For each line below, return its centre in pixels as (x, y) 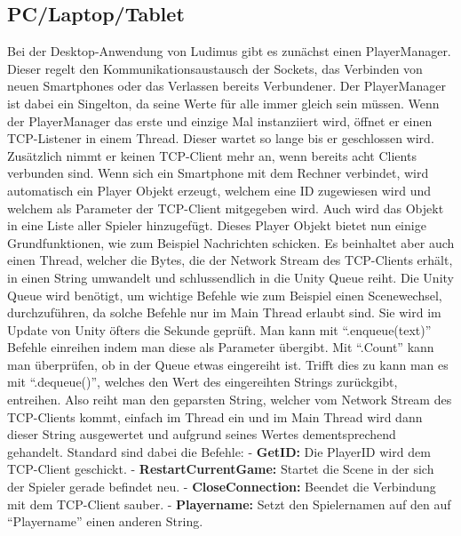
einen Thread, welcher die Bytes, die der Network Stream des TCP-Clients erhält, (230, 260)
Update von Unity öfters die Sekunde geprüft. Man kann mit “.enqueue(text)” (219, 329)
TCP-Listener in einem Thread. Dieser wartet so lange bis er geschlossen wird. (221, 138)
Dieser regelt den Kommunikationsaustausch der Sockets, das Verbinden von (215, 68)
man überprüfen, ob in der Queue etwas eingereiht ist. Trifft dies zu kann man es (228, 364)
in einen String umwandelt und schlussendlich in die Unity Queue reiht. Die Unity (230, 277)
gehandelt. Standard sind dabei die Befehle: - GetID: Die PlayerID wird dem (219, 451)
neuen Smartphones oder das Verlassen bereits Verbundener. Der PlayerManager (227, 86)
